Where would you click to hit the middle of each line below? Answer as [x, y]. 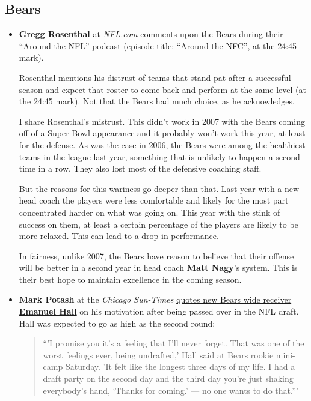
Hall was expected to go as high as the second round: [117, 323]
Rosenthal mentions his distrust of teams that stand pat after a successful [155, 77]
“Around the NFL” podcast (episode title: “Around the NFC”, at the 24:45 [158, 45]
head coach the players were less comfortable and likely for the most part [154, 200]
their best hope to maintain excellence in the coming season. [130, 279]
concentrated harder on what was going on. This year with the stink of [149, 212]
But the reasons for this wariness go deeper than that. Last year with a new [159, 188]
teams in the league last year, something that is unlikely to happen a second [159, 156]
